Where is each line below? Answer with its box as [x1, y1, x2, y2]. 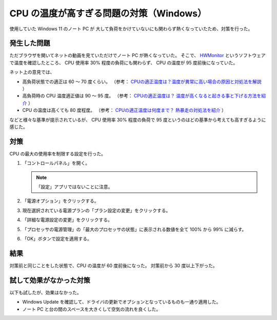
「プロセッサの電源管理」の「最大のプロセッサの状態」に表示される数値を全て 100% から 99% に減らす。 [22, 226, 247, 232]
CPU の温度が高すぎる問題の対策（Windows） [9, 8, 207, 19]
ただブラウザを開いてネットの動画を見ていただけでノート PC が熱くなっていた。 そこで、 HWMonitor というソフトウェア [9, 52, 266, 58]
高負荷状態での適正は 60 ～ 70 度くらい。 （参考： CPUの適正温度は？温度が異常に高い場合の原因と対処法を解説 [22, 78, 262, 85]
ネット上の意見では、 [9, 69, 55, 75]
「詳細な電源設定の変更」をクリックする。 [22, 217, 112, 223]
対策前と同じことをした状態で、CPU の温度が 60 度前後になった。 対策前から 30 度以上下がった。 [9, 262, 217, 269]
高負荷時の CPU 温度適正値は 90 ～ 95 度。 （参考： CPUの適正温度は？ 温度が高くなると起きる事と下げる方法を [22, 93, 262, 99]
